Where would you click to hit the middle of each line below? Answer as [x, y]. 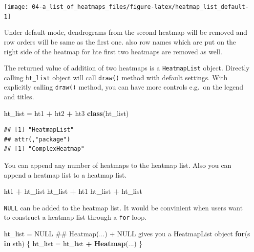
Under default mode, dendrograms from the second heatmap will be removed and [126, 32]
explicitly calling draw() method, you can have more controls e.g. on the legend [124, 87]
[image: [16, 7]
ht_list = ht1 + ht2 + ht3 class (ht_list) [66, 113]
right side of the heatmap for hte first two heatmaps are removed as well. [113, 51]
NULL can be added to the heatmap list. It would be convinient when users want [123, 207]
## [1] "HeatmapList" [39, 130]
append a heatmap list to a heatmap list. [65, 174]
